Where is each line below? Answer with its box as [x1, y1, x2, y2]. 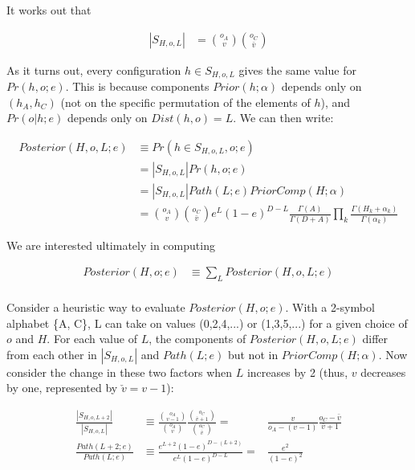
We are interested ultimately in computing [6, 236, 215, 253]
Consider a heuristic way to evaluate [6, 299, 185, 316]
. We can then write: [233, 109, 334, 126]
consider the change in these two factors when [6, 363, 233, 380]
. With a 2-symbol [285, 299, 375, 316]
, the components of [149, 330, 246, 347]
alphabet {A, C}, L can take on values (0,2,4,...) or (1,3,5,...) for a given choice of [6, 314, 408, 331]
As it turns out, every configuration [6, 61, 181, 78]
